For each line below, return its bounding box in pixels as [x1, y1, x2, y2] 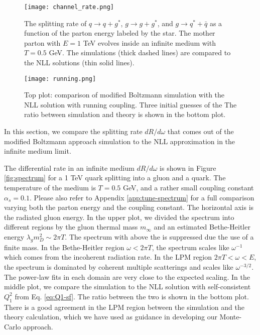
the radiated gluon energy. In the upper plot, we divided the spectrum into [4, 211, 234, 222]
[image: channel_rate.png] [24, 4, 114, 11]
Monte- [219, 311, 242, 322]
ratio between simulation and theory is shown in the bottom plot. [24, 109, 226, 120]
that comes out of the [167, 126, 234, 137]
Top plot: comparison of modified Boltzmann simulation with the [24, 89, 225, 100]
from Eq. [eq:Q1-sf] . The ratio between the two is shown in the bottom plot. [15, 291, 249, 301]
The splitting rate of [24, 18, 87, 28]
